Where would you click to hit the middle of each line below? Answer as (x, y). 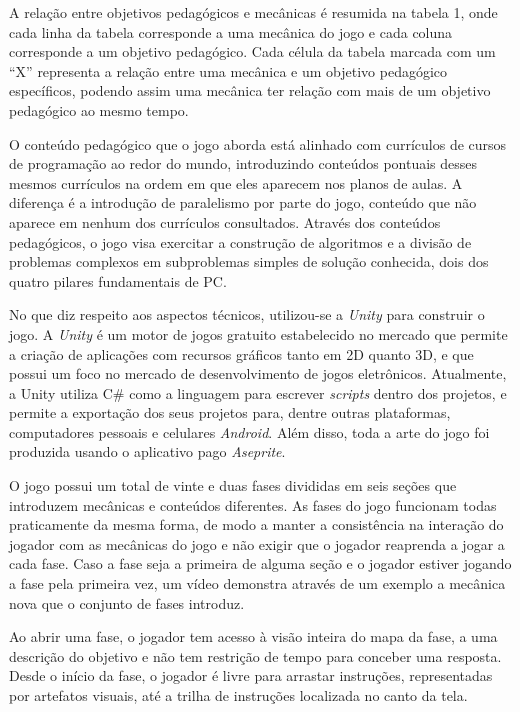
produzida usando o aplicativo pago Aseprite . (147, 451)
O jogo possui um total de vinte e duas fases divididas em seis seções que (233, 485)
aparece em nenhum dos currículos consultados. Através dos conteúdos (225, 221)
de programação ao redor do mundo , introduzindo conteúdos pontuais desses (243, 163)
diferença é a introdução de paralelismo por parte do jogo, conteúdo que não (243, 202)
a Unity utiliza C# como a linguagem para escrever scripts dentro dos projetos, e (258, 392)
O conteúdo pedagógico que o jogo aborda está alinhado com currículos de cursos (258, 143)
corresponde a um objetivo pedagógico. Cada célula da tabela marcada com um (252, 51)
